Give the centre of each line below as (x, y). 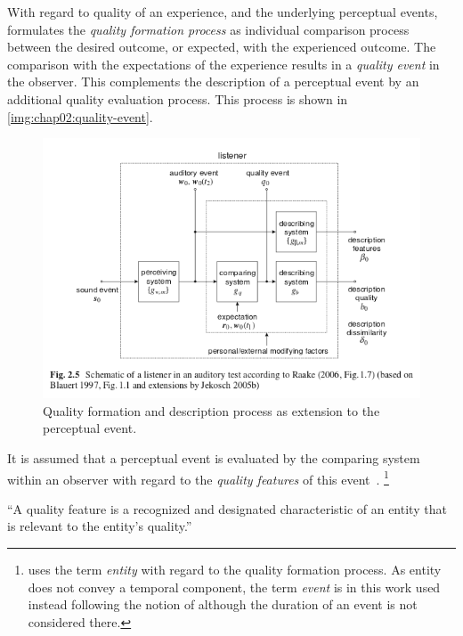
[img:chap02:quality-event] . (80, 116)
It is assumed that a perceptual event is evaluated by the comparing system (214, 457)
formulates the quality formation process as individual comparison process (208, 29)
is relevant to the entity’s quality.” (100, 526)
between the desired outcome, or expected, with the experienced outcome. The (222, 47)
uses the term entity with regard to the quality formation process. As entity (235, 569)
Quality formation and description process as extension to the (211, 410)
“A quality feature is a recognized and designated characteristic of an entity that (227, 508)
